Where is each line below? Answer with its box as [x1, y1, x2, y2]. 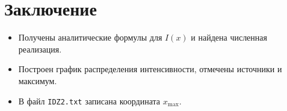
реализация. [18, 42, 62, 55]
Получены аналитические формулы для [18, 31, 162, 44]
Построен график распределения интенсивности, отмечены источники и [18, 63, 282, 75]
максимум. [18, 74, 57, 87]
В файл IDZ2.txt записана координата [18, 94, 161, 107]
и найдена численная [191, 31, 267, 44]
